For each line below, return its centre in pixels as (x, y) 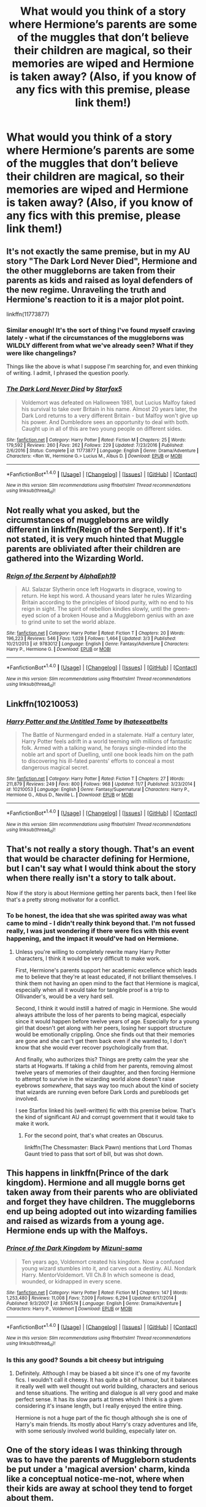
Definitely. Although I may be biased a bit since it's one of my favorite (103, 1373)
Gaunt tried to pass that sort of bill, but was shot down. (94, 1154)
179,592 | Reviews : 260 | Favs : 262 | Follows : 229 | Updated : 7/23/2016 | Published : (95, 445)
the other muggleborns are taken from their (91, 271)
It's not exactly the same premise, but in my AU (98, 251)
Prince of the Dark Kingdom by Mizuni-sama (74, 1248)
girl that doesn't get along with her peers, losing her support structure (103, 1028)
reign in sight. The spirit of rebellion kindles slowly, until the (96, 609)
